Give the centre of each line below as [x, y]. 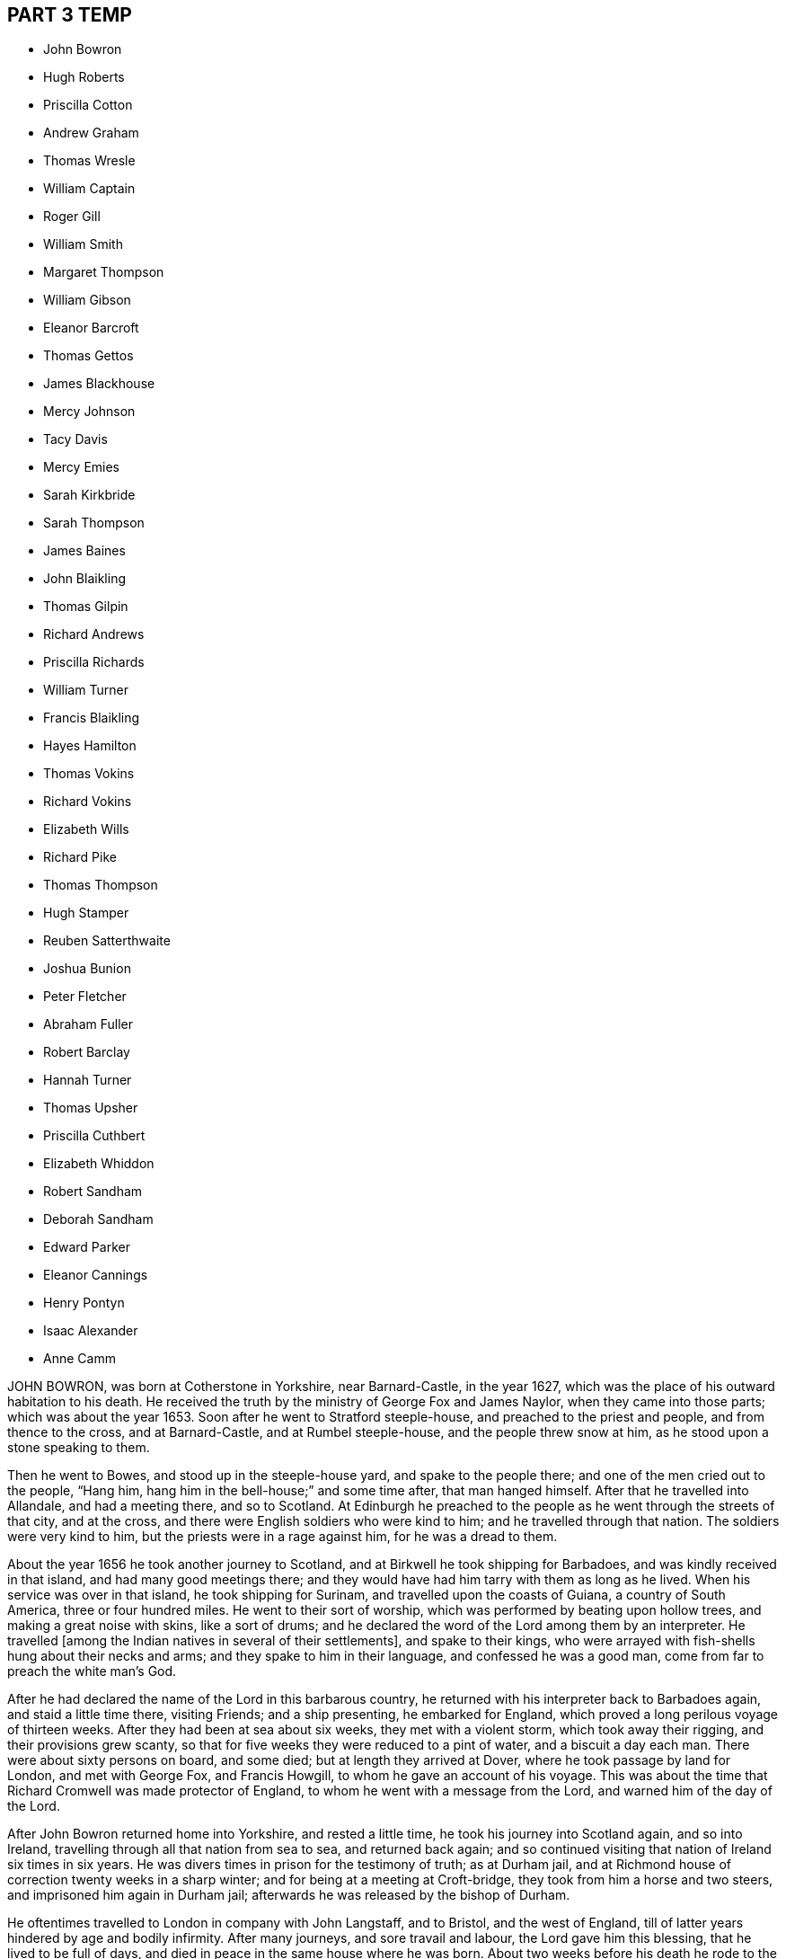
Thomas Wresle [89, 161]
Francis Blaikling [92, 718]
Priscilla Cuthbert [94, 1136]
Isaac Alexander [91, 1331]
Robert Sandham [93, 1192]
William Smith [83, 244]
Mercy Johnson [89, 412]
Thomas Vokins [89, 774]
